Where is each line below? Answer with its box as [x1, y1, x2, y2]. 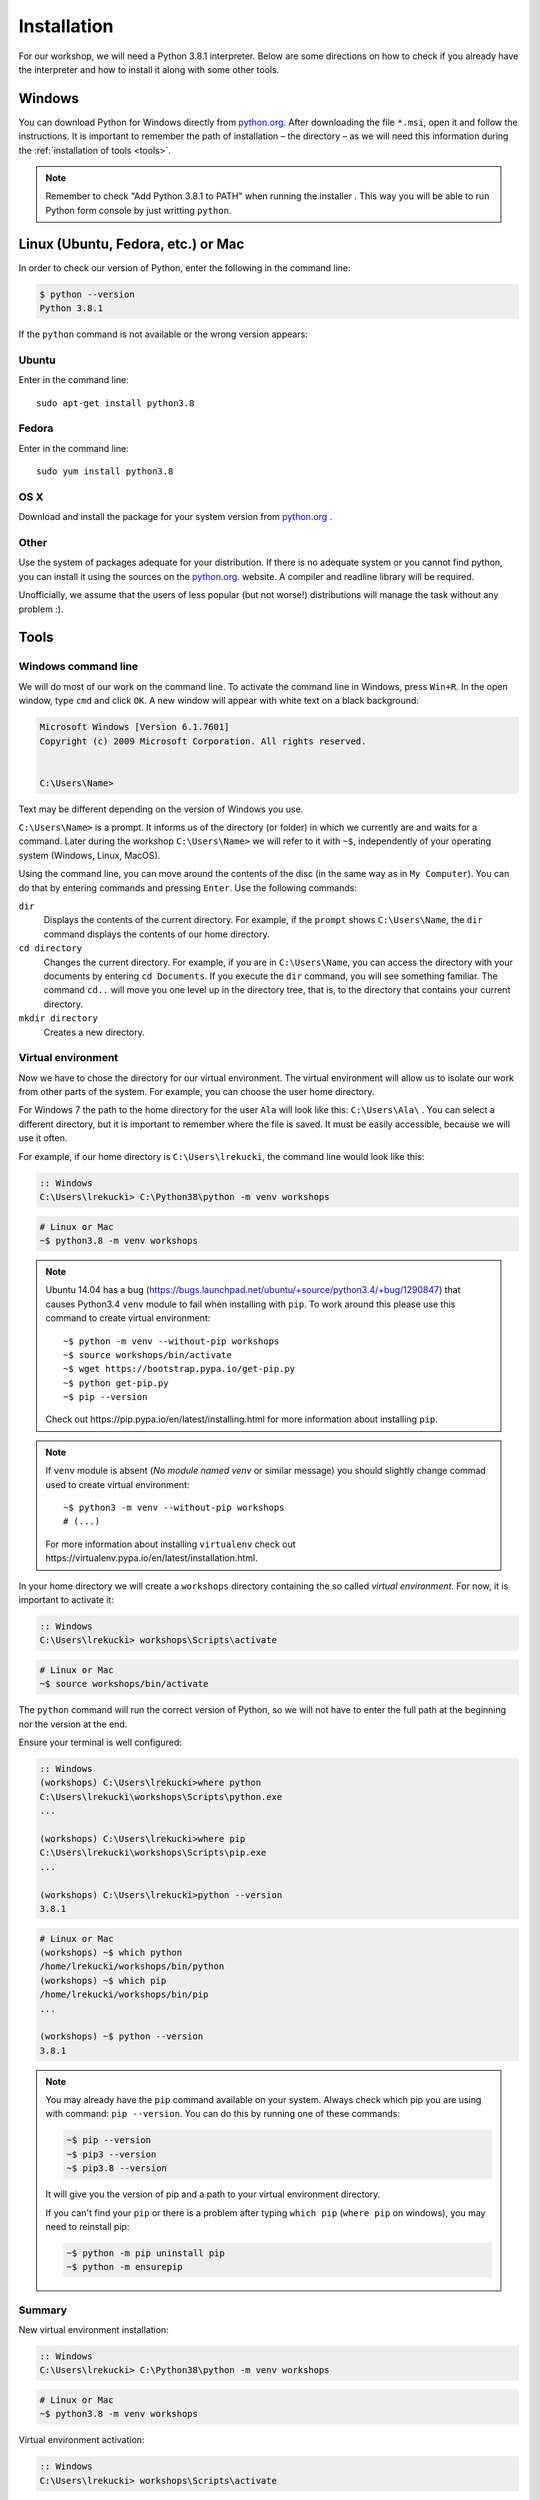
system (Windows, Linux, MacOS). [18, 849, 161, 861]
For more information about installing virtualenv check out [45, 1538, 296, 1550]
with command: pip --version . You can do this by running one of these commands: [45, 2108, 400, 2120]
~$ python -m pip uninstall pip [66, 2247, 225, 2259]
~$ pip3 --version [66, 2148, 157, 2160]
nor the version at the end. [18, 1718, 128, 1730]
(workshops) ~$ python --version [39, 2031, 204, 2042]
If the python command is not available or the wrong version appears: [18, 328, 309, 340]
